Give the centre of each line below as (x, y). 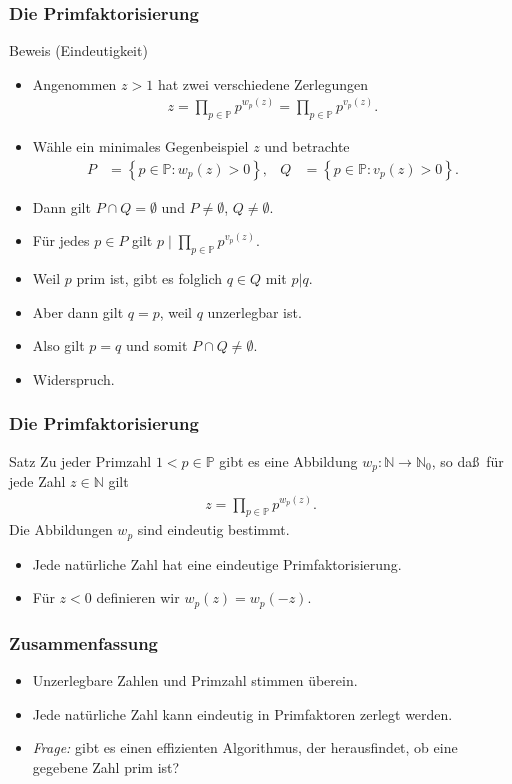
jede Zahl (37, 481)
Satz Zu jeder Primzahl (80, 460)
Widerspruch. (73, 378)
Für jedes (61, 240)
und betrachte (307, 146)
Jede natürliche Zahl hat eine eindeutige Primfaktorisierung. (217, 563)
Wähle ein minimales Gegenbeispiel (140, 146)
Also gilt (58, 345)
